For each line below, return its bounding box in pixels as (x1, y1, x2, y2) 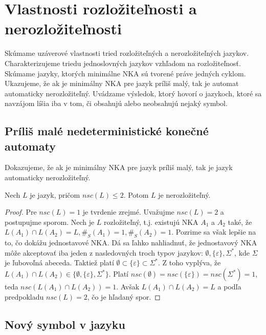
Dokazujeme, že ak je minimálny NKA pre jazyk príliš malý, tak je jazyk (5, 162, 233, 173)
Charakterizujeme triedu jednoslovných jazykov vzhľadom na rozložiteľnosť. (5, 57, 241, 68)
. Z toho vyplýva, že (158, 257, 221, 268)
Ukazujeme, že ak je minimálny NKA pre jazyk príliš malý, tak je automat (5, 78, 239, 89)
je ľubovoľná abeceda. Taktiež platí (5, 257, 114, 268)
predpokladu (5, 291, 44, 302)
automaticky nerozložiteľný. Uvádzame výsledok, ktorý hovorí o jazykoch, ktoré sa (5, 88, 262, 98)
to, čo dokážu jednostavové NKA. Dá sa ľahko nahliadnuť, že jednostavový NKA (5, 237, 257, 248)
